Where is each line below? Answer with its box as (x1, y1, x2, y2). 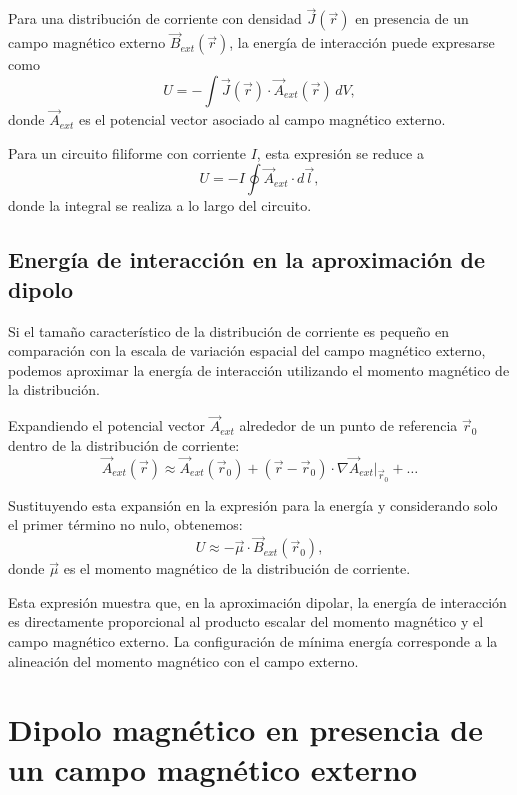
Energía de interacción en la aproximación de (8, 244, 485, 275)
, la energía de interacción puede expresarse (229, 32, 495, 53)
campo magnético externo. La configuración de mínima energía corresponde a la (8, 631, 498, 652)
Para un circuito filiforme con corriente (8, 142, 247, 163)
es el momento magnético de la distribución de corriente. (63, 558, 411, 579)
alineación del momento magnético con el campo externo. (8, 650, 359, 671)
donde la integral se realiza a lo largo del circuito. (8, 195, 312, 216)
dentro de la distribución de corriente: (8, 434, 240, 455)
